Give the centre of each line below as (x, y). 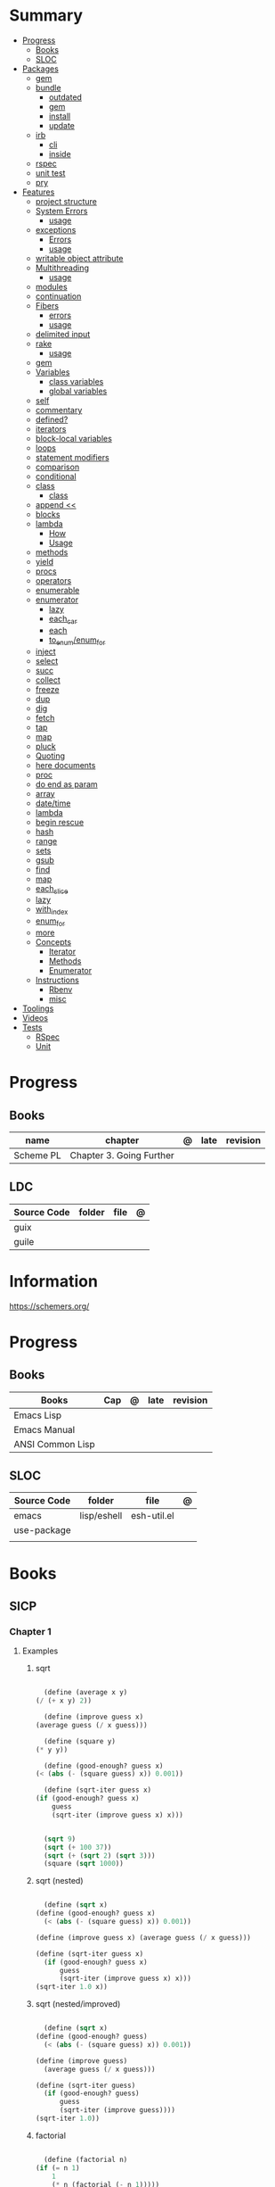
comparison (57, 467)
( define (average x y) (85, 1693)
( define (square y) (79, 1741)
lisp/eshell (101, 1516)
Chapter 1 (30, 1631)
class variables (76, 381)
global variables (78, 391)
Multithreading (62, 268)
